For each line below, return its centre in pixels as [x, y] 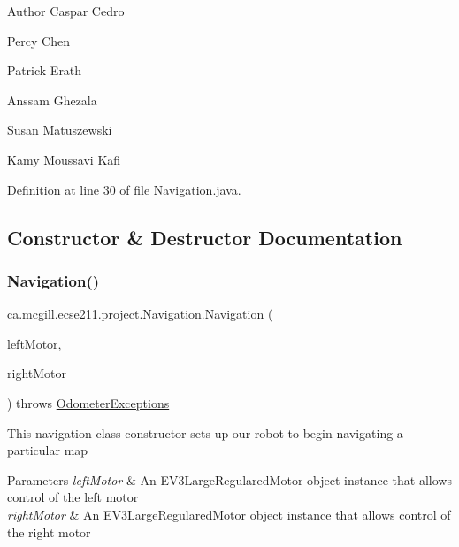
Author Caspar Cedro [66, 11]
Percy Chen [39, 40]
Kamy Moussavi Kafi [64, 159]
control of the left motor [73, 497]
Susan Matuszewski [60, 130]
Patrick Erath [45, 70]
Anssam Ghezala [52, 100]
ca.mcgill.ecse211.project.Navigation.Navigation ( [140, 314]
